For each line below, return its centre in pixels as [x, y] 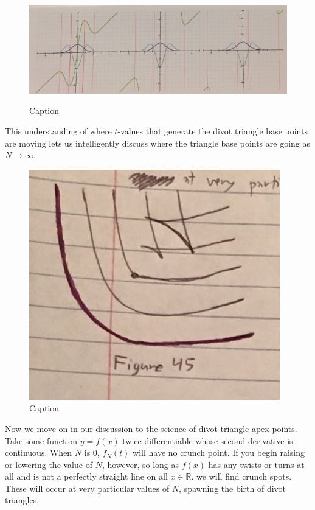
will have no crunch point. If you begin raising [219, 452]
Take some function [41, 440]
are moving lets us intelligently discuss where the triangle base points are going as [158, 143]
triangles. [22, 500]
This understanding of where [58, 131]
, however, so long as [140, 464]
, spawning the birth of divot [233, 488]
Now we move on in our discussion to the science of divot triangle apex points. [151, 428]
